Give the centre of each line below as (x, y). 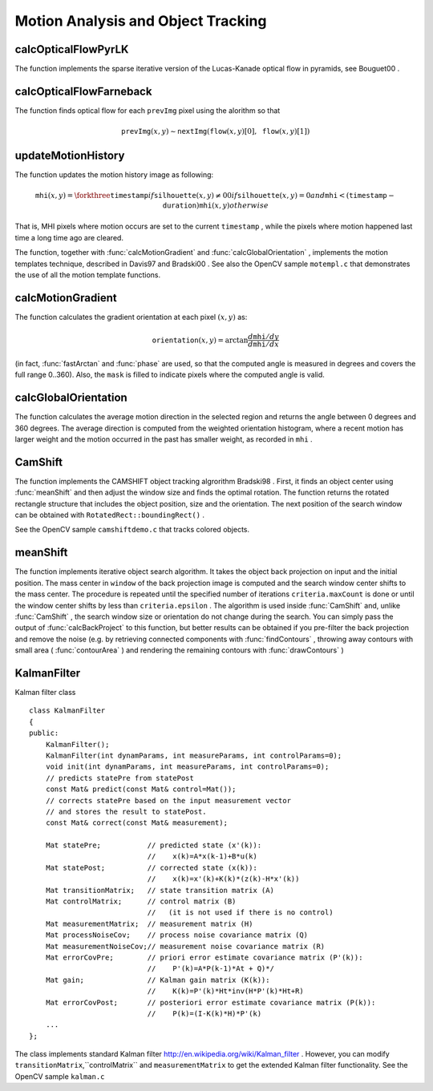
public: (44, 733)
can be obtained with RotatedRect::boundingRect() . (109, 515)
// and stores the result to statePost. (126, 811)
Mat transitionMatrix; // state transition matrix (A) (160, 890)
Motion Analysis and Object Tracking (141, 21)
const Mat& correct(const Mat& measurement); (137, 823)
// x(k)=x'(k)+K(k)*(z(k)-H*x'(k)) (223, 879)
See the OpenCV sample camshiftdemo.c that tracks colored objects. (132, 530)
